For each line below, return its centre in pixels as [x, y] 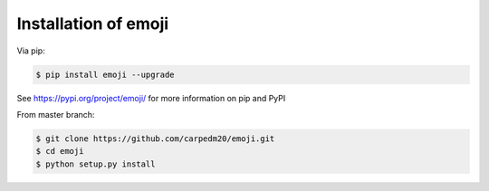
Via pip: [31, 51]
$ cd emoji [60, 151]
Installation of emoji [93, 24]
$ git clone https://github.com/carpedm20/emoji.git [155, 138]
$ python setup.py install [96, 164]
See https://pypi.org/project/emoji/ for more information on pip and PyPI [151, 98]
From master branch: [56, 114]
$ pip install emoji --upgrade [105, 74]
